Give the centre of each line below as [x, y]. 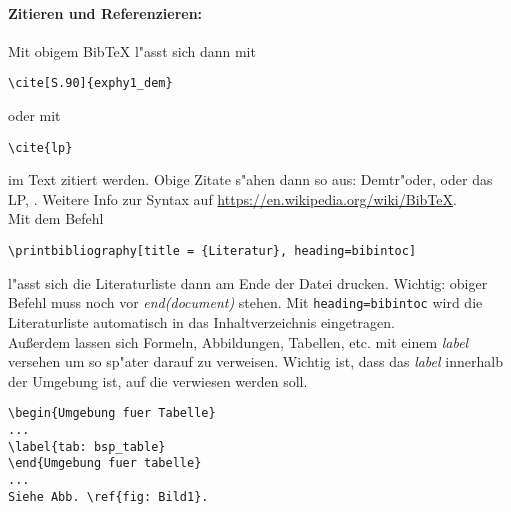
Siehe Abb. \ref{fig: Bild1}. [108, 496]
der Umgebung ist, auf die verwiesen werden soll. [158, 380]
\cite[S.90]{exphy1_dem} [90, 83]
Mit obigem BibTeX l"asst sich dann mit [132, 50]
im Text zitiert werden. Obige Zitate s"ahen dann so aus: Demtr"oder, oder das [250, 179]
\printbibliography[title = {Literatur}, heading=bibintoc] [212, 251]
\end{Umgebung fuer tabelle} [105, 463]
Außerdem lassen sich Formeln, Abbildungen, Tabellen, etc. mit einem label [238, 341]
